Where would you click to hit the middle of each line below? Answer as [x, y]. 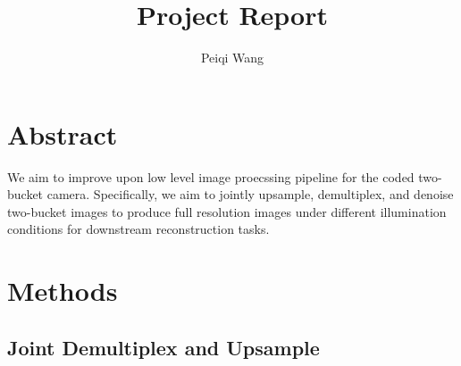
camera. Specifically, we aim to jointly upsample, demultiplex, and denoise [250, 194]
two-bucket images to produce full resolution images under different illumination [227, 211]
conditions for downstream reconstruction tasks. [138, 229]
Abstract [63, 133]
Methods [63, 291]
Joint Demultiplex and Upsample [163, 347]
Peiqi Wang [232, 58]
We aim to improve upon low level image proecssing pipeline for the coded [211, 176]
